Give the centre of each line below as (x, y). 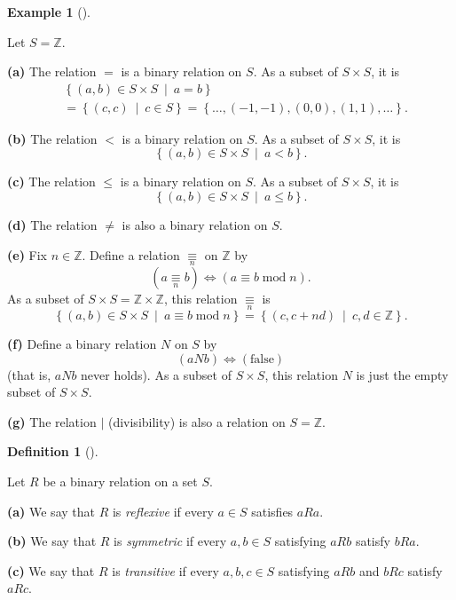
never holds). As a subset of (156, 374)
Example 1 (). (49, 12)
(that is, (29, 374)
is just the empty (402, 374)
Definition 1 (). (53, 451)
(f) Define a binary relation (82, 344)
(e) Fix (27, 254)
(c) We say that (51, 570)
